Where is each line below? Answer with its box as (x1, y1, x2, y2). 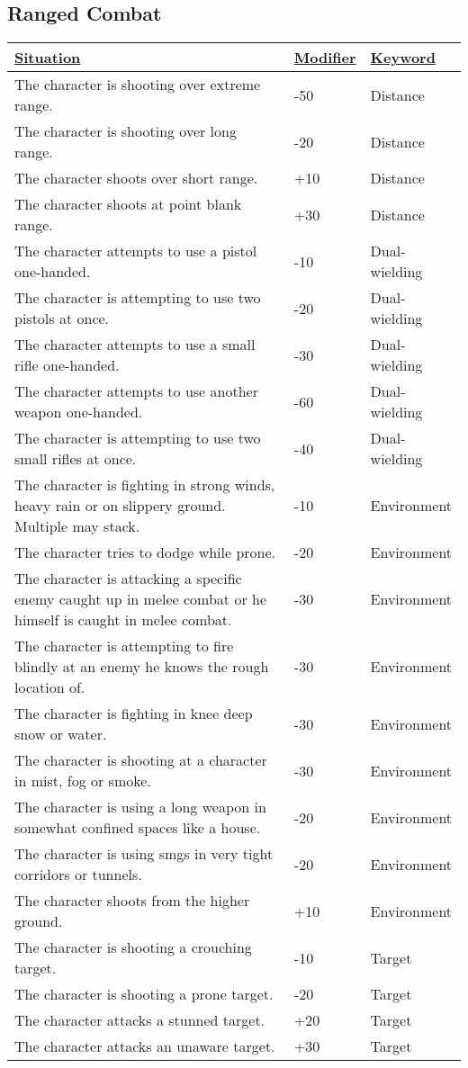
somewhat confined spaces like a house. (14, 817, 261, 839)
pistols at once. (14, 308, 110, 329)
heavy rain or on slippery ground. (14, 495, 226, 516)
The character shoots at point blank (14, 193, 242, 215)
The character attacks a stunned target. (14, 1010, 265, 1031)
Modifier (293, 47, 356, 68)
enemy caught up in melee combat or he (14, 588, 267, 610)
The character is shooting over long (14, 121, 237, 142)
